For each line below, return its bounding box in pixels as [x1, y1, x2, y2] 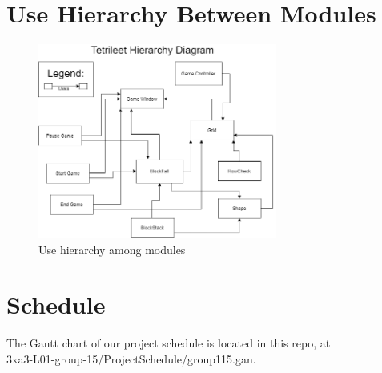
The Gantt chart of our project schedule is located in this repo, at [6, 334, 331, 351]
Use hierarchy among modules [38, 241, 186, 257]
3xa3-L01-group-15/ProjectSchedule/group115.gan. [6, 350, 256, 367]
